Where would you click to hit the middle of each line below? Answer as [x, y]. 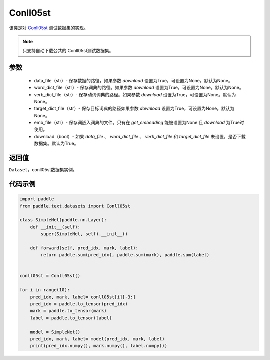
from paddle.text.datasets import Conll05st [75, 206]
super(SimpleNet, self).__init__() [84, 234]
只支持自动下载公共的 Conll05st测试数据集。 [68, 51]
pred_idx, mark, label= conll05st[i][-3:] [83, 297]
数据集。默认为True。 [56, 144]
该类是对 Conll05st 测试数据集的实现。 [49, 28]
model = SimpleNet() [55, 332]
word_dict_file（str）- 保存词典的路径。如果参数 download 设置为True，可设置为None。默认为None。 [139, 88]
